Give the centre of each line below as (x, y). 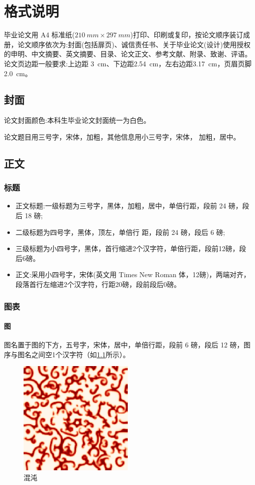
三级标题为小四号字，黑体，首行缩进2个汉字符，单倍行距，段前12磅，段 (131, 248)
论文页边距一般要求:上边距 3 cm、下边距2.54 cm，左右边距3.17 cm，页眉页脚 (128, 63)
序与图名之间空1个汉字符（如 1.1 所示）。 (67, 354)
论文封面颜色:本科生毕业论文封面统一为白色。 (77, 120)
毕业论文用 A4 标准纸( (40, 35)
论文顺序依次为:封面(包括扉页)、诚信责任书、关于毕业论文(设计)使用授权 (134, 44)
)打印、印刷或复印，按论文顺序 (180, 35)
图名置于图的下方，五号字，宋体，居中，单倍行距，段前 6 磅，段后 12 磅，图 (127, 345)
